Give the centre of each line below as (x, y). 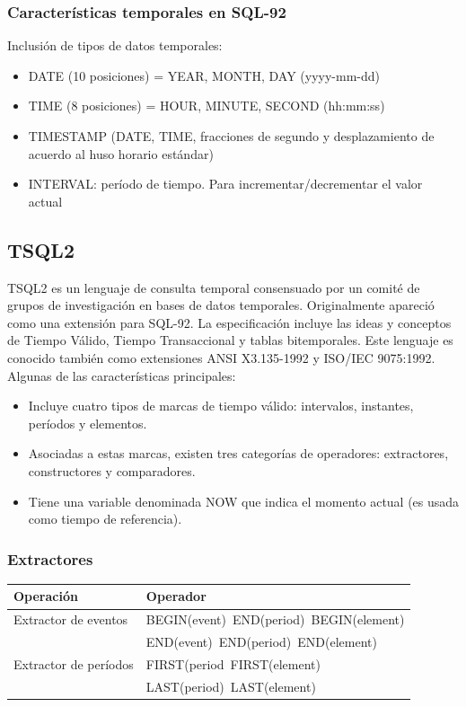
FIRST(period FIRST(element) (233, 663)
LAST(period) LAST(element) (231, 686)
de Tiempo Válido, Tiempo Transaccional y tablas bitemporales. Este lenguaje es (230, 340)
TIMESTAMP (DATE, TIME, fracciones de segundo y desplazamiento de (231, 136)
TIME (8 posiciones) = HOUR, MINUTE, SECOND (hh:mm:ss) (207, 106)
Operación (46, 596)
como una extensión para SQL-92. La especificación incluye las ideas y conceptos (229, 322)
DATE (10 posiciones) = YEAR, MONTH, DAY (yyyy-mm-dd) (204, 75)
